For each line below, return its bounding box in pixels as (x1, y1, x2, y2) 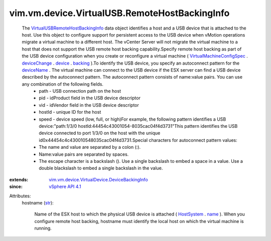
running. (34, 225, 52, 231)
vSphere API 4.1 (49, 183, 81, 190)
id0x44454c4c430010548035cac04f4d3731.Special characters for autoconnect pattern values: (39, 137, 238, 143)
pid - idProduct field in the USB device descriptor (39, 95, 141, 101)
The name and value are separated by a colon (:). (39, 144, 141, 150)
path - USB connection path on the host (39, 88, 121, 94)
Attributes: (9, 193, 31, 199)
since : (9, 183, 23, 190)
